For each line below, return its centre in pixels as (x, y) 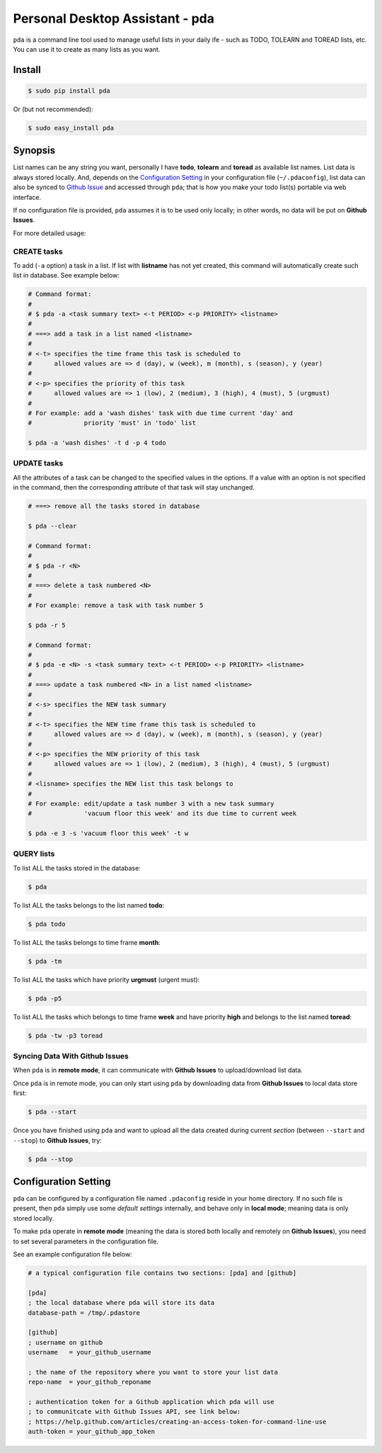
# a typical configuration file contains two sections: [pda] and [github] (162, 1273)
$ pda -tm (45, 961)
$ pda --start (52, 1112)
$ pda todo (47, 924)
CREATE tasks (38, 251)
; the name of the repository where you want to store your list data (153, 1372)
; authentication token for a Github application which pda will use (151, 1402)
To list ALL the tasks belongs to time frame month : (87, 942)
